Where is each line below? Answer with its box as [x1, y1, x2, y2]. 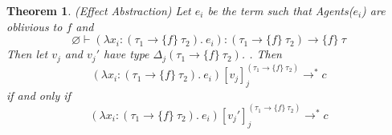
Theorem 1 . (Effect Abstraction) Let [6, 2, 191, 18]
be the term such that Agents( [207, 2, 353, 18]
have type [104, 46, 149, 62]
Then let [6, 46, 48, 62]
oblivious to [6, 18, 63, 34]
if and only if [6, 86, 71, 103]
